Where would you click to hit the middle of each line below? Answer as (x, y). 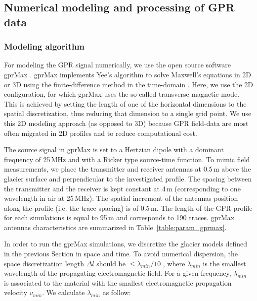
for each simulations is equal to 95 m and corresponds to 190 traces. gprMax (119, 217)
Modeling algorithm (44, 46)
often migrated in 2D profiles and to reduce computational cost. (101, 133)
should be (111, 263)
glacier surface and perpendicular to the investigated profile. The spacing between (128, 178)
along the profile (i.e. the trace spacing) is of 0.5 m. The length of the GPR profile (128, 208)
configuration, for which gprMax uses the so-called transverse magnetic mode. (122, 94)
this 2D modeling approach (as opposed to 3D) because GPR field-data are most (126, 123)
